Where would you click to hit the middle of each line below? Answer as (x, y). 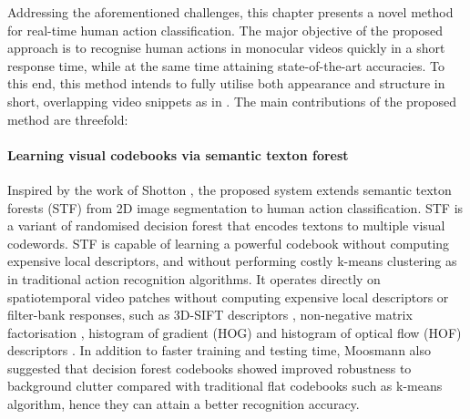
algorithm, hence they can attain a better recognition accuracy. (184, 404)
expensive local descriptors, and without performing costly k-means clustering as (232, 261)
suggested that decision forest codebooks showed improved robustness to (209, 368)
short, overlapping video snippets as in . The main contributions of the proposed (232, 101)
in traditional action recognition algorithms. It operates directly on (194, 278)
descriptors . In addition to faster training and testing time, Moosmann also (220, 350)
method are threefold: (68, 119)
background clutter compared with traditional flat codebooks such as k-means (225, 386)
